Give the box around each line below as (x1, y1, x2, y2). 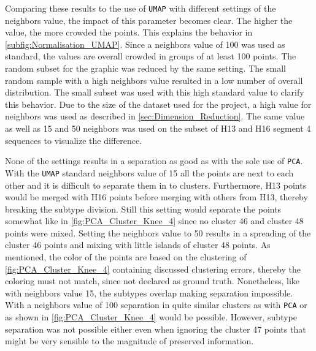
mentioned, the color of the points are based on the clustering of (5, 251, 247, 263)
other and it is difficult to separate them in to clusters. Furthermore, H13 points (5, 178, 307, 191)
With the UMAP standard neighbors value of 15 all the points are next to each (5, 166, 294, 179)
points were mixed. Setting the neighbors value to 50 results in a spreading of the (5, 226, 311, 239)
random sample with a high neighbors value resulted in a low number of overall (5, 74, 303, 86)
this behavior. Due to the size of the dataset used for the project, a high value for (5, 97, 312, 110)
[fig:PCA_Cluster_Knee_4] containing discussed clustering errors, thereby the (5, 262, 301, 275)
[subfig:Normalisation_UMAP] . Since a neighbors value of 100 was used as (5, 37, 285, 50)
